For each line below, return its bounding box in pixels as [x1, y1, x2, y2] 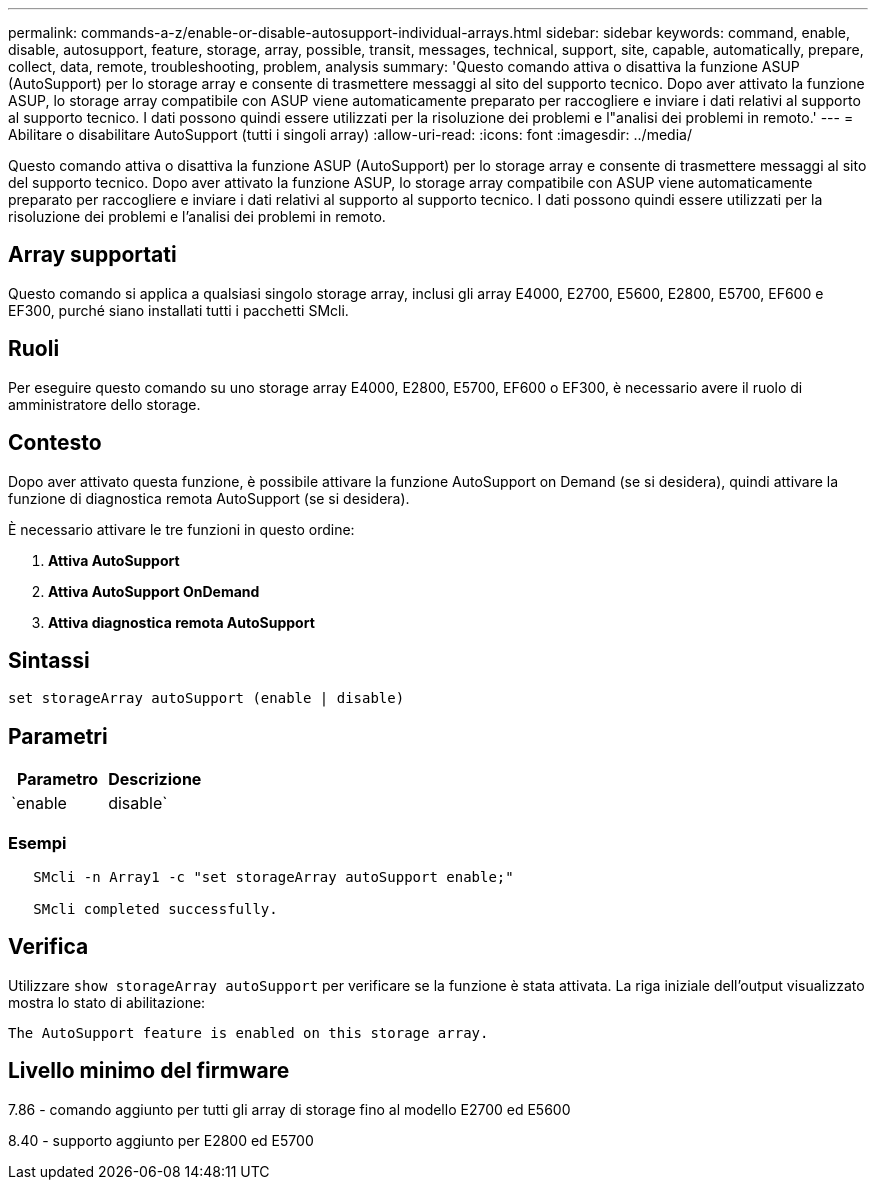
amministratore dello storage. [8, 395, 201, 413]
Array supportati [8, 242, 177, 268]
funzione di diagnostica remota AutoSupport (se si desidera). [8, 489, 410, 507]
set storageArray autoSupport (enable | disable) [8, 690, 405, 707]
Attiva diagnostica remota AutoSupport [48, 613, 315, 631]
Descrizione [108, 769, 202, 790]
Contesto [8, 430, 102, 456]
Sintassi [8, 647, 90, 673]
